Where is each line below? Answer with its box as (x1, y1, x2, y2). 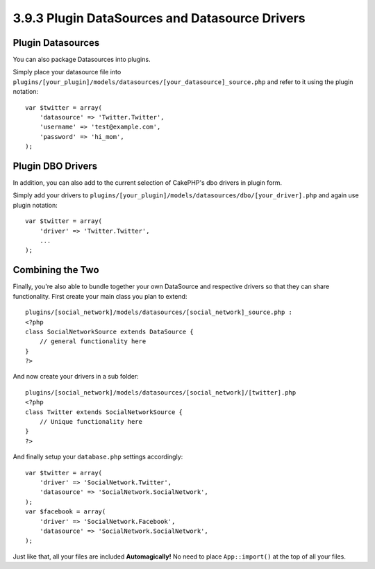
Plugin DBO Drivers (12, 160, 98, 172)
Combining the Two (12, 264, 100, 276)
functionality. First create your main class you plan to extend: (12, 292, 187, 300)
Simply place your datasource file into (12, 68, 122, 76)
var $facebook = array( (25, 508, 106, 516)
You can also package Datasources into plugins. (12, 56, 151, 64)
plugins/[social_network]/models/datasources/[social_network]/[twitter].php (25, 388, 297, 396)
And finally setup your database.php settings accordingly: (12, 452, 183, 461)
